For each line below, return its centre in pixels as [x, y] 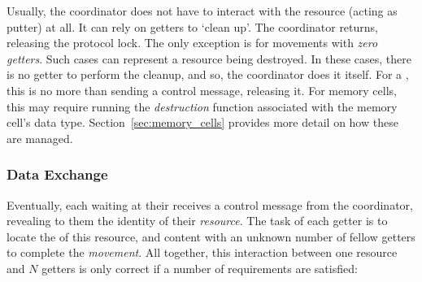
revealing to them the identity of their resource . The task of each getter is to [197, 221]
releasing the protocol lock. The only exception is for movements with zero [192, 43]
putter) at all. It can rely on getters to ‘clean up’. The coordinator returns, [193, 26]
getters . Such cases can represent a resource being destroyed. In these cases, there [209, 58]
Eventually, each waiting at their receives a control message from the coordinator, [210, 204]
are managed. [40, 138]
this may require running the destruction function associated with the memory [202, 106]
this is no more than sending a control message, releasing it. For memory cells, [202, 90]
